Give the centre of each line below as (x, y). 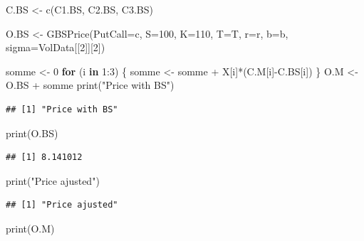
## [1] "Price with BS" (62, 109)
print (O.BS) (32, 133)
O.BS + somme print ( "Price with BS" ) (90, 85)
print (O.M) (30, 228)
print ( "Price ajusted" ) (53, 180)
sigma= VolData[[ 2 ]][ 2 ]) (56, 47)
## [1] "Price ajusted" (62, 205)
